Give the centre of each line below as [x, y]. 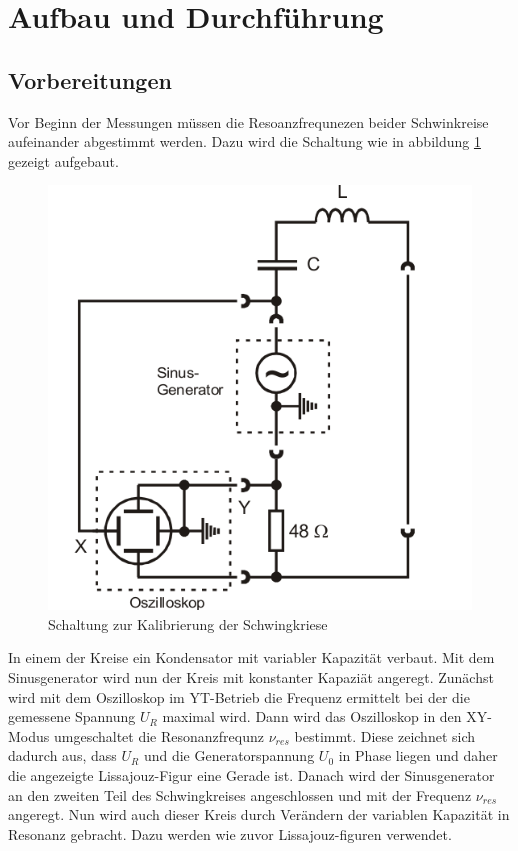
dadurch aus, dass [62, 755]
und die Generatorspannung [229, 755]
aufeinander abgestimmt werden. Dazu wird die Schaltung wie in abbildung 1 [244, 141]
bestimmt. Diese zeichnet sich [385, 735]
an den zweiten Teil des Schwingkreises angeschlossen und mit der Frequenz [240, 794]
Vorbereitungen [90, 79]
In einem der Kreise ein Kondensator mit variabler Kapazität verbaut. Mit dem [251, 657]
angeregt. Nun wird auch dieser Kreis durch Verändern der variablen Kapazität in [259, 814]
